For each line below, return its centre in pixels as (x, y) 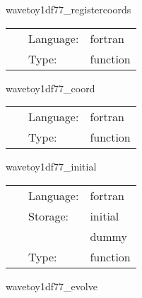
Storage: (48, 216)
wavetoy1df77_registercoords (69, 9)
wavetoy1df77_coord (51, 88)
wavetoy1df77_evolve (52, 286)
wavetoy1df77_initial (51, 167)
